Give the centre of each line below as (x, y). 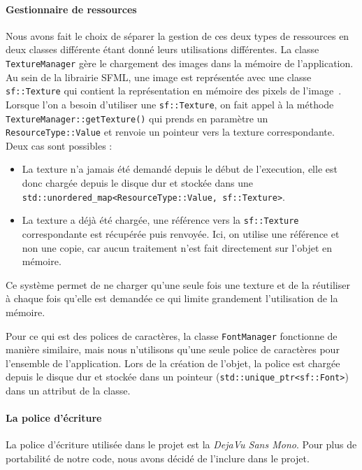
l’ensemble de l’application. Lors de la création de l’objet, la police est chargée (173, 363)
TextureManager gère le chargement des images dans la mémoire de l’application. (180, 63)
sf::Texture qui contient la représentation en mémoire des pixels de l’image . (174, 91)
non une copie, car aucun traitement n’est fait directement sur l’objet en (177, 247)
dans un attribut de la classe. (68, 391)
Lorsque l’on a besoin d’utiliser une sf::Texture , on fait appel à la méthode (170, 104)
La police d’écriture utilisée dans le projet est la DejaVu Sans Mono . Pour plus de (181, 444)
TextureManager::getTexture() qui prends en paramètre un (137, 118)
